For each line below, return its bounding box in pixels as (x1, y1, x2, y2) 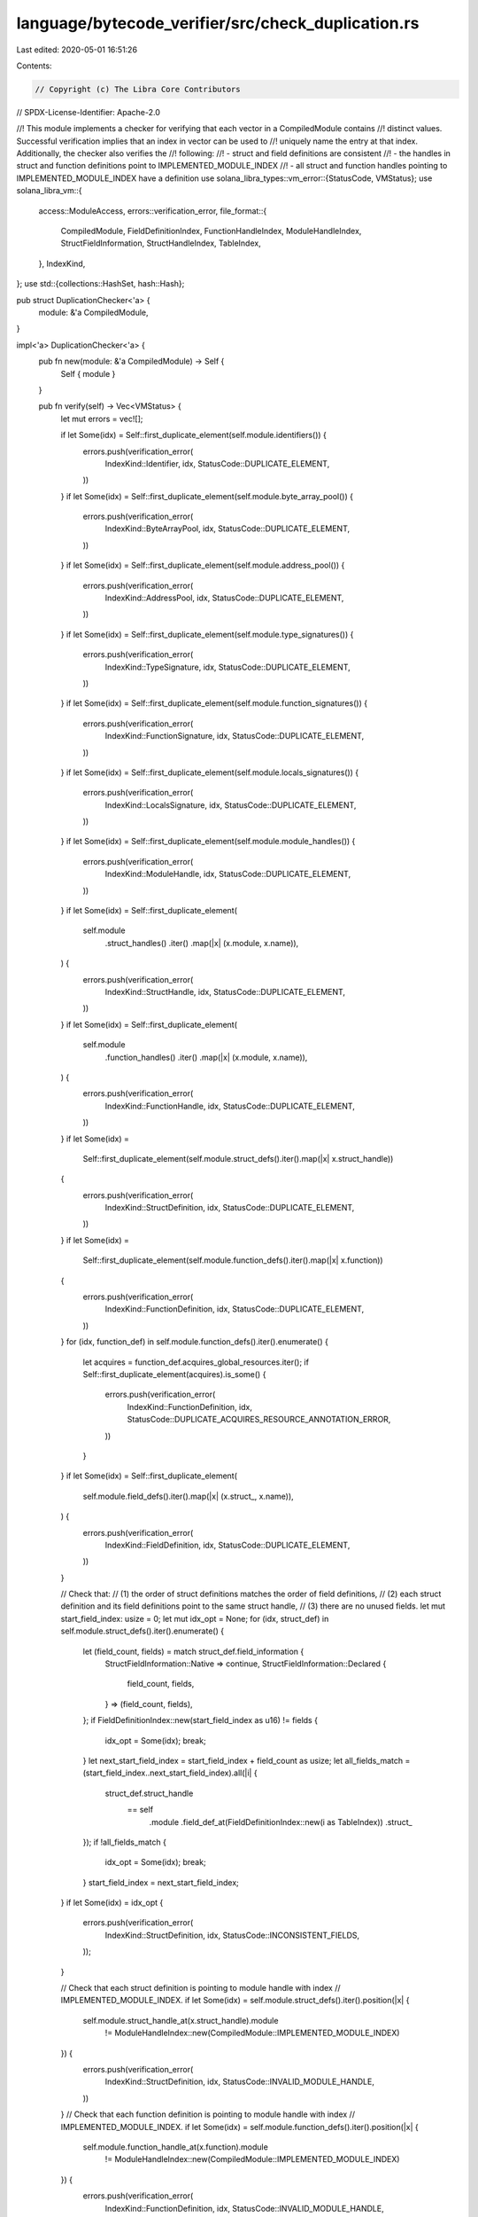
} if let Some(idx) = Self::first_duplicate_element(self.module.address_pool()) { (60, 560, 345, 571)
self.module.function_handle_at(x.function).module (82, 2142, 269, 2152)
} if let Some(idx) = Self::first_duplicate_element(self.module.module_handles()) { (60, 836, 356, 847)
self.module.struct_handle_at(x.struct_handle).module (82, 2015, 279, 2025)
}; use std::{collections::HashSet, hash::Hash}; (16, 278, 185, 289)
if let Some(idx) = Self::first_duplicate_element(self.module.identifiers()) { (60, 430, 328, 441)
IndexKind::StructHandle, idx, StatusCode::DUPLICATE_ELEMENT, (104, 987, 345, 997)
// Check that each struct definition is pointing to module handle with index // (60, 1983, 341, 1994)
